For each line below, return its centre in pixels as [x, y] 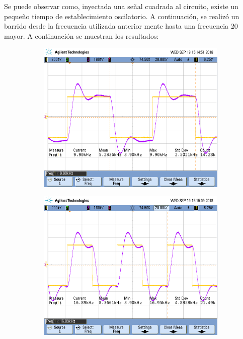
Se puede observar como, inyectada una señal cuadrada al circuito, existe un [121, 6]
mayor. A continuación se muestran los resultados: [82, 35]
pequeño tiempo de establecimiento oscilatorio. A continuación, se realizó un [122, 16]
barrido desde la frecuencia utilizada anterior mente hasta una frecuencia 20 [121, 26]
